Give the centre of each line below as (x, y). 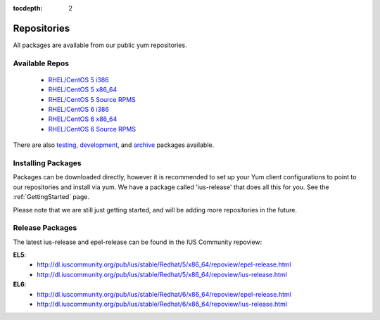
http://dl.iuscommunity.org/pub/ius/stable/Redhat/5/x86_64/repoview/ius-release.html (162, 274)
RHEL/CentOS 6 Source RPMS (92, 129)
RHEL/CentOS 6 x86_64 (83, 119)
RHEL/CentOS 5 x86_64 (83, 90)
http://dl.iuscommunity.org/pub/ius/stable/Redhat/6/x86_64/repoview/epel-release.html (164, 294)
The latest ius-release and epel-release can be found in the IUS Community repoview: (138, 242)
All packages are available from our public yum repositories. (100, 45)
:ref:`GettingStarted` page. (51, 197)
